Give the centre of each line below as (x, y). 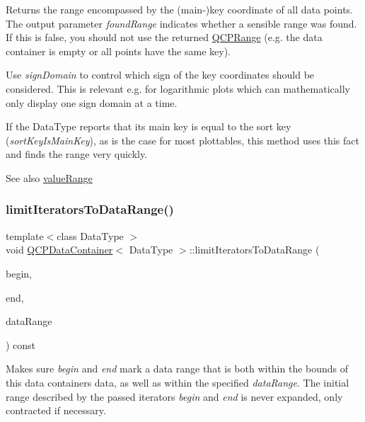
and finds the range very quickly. (77, 154)
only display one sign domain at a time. (92, 102)
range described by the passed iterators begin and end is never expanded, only (174, 396)
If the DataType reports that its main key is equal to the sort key (149, 126)
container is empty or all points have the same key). (118, 51)
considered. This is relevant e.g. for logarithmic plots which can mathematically (178, 88)
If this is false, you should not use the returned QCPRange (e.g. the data (164, 37)
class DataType (90, 235)
